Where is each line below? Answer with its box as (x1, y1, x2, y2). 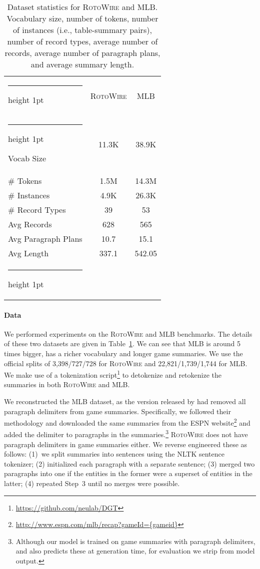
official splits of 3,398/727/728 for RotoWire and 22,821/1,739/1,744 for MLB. (4, 358, 247, 368)
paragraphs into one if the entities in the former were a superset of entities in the (4, 468, 252, 479)
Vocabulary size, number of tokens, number (6, 12, 158, 24)
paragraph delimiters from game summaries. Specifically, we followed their (4, 406, 231, 416)
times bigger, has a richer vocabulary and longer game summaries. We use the (4, 348, 243, 358)
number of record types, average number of (7, 35, 158, 47)
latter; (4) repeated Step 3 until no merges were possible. (4, 478, 180, 489)
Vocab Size (8, 152, 46, 164)
